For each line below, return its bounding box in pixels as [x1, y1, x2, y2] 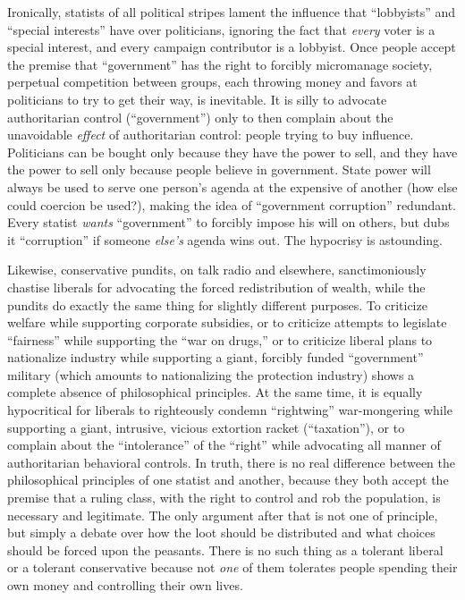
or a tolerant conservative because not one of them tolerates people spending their [7, 558, 458, 577]
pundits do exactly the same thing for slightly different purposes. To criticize [7, 295, 427, 314]
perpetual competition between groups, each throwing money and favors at [7, 72, 418, 91]
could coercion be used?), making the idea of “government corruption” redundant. [7, 195, 456, 214]
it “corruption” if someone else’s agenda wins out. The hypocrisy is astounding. [7, 230, 443, 249]
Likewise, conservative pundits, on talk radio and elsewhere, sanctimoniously [7, 260, 427, 279]
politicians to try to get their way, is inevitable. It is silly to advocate [7, 89, 387, 108]
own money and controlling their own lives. [7, 576, 243, 594]
